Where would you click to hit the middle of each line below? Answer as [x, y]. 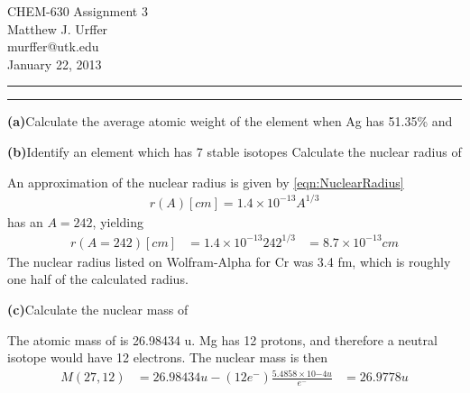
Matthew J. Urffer [58, 28]
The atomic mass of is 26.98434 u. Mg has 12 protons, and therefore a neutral [222, 339]
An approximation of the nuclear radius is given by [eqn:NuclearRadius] [206, 182]
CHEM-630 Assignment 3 [78, 11]
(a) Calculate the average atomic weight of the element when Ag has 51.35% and [230, 121]
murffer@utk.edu [53, 46]
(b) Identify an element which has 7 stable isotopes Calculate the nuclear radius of [235, 151]
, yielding [118, 221]
